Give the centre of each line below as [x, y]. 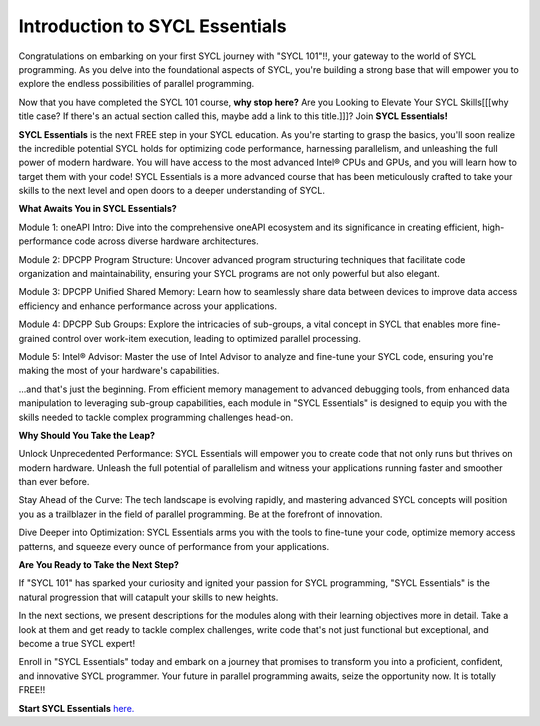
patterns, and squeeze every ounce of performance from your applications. [174, 546]
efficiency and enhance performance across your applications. [148, 306]
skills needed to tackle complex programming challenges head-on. [156, 417]
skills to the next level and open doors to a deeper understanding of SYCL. [171, 191]
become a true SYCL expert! [76, 643]
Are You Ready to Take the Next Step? [99, 565]
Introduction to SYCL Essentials [152, 26]
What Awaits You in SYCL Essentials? [97, 209]
